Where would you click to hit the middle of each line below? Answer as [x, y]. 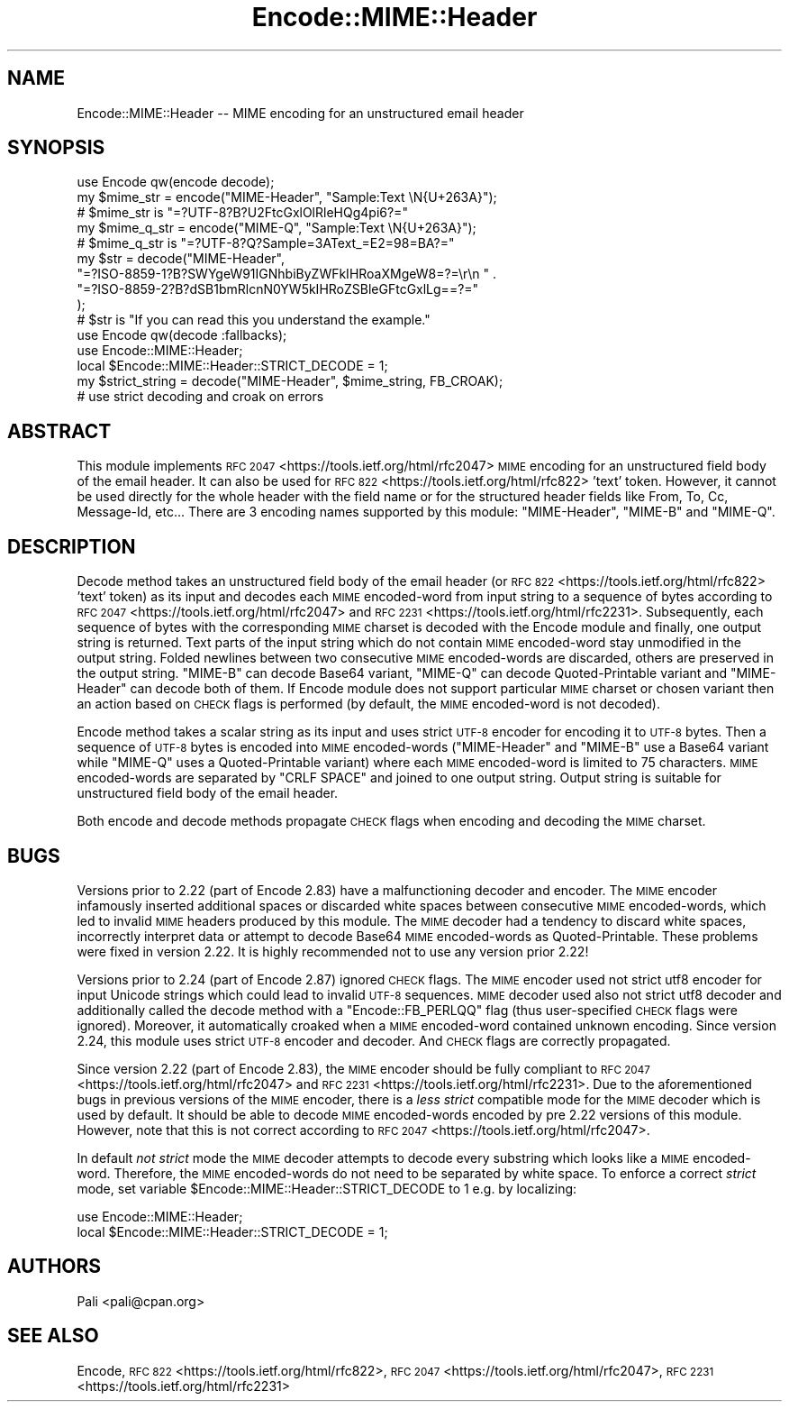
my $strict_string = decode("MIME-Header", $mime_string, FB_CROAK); [290, 381]
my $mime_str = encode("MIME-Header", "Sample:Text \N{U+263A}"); [287, 197]
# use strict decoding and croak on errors [200, 397]
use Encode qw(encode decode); [176, 182]
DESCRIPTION [72, 546]
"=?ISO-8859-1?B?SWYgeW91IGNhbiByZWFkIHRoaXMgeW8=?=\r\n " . [286, 274]
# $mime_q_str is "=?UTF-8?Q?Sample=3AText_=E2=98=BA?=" [266, 243]
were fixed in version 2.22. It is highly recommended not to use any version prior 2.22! [333, 951]
